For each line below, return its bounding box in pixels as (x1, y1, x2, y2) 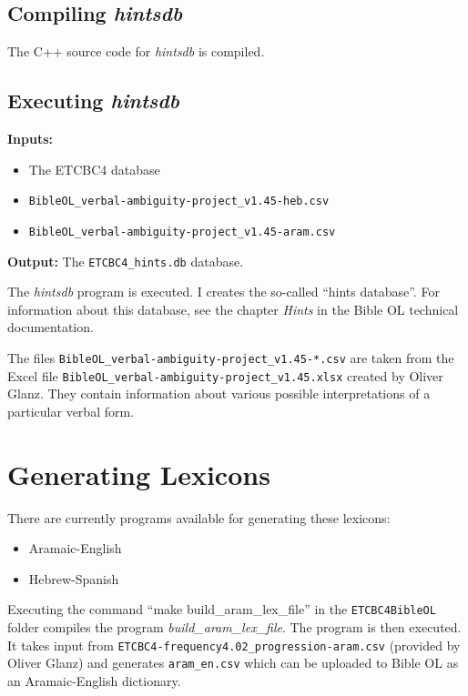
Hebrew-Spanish (28, 569, 119, 588)
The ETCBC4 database (28, 159, 160, 178)
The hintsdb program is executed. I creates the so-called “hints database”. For (7, 282, 440, 301)
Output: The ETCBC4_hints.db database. (7, 251, 244, 270)
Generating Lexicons (7, 455, 270, 492)
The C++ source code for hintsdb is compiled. (7, 42, 265, 61)
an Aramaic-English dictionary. (7, 671, 181, 690)
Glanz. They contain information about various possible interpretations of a (7, 384, 431, 403)
